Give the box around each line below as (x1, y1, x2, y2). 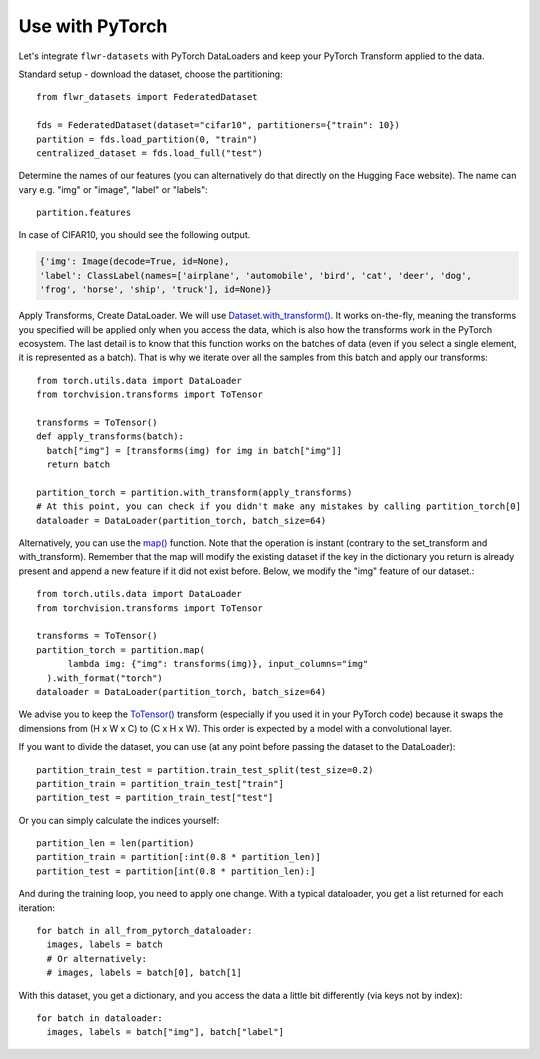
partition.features (36, 207, 132, 219)
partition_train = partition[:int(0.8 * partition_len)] (36, 851, 322, 863)
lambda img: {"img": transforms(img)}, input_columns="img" (67, 658, 369, 670)
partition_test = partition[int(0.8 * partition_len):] (36, 865, 316, 877)
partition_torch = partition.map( (36, 644, 205, 655)
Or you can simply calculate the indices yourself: (18, 814, 220, 826)
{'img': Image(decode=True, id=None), (39, 256, 230, 267)
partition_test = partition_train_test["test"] (36, 792, 274, 804)
